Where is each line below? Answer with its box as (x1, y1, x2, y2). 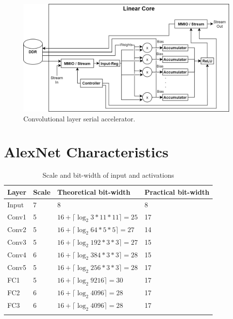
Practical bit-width (144, 186, 210, 197)
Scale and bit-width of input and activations (42, 170, 174, 180)
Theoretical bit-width (57, 186, 131, 197)
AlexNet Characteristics (4, 142, 168, 162)
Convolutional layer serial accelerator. (23, 113, 135, 123)
